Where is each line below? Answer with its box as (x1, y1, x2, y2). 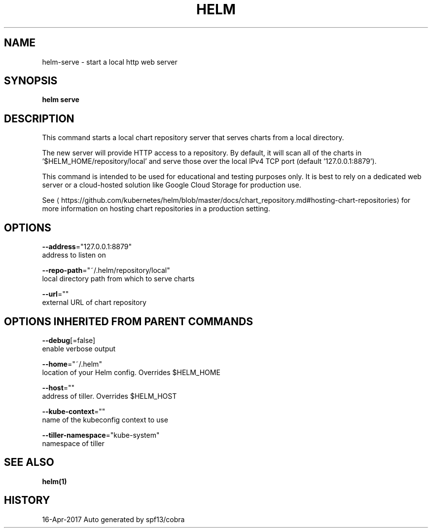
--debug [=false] (42, 336, 96, 344)
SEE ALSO (4, 456, 54, 469)
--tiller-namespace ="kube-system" (42, 430, 160, 439)
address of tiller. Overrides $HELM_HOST (42, 391, 177, 400)
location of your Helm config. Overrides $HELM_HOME (42, 368, 220, 377)
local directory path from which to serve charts (42, 274, 195, 283)
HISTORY (4, 494, 50, 507)
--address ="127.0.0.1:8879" (42, 242, 132, 251)
